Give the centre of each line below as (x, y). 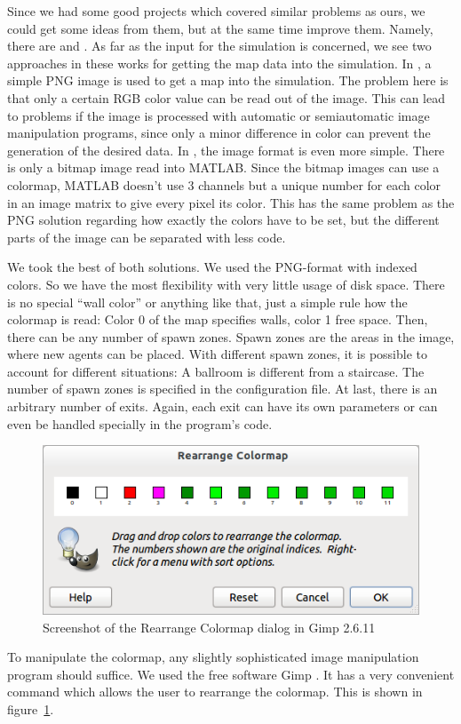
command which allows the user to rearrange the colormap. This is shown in (215, 692)
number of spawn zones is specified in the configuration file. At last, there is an (223, 389)
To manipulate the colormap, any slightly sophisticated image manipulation (213, 657)
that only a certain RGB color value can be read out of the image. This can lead (226, 97)
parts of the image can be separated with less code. (147, 237)
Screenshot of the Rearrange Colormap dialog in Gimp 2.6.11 (209, 627)
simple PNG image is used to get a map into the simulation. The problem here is (228, 80)
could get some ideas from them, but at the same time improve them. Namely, (220, 28)
